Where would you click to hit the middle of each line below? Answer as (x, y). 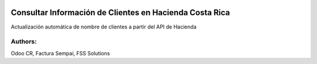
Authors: (24, 42)
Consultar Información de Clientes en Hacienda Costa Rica (120, 13)
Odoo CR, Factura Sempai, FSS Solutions (60, 53)
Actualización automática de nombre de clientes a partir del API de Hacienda (104, 27)
